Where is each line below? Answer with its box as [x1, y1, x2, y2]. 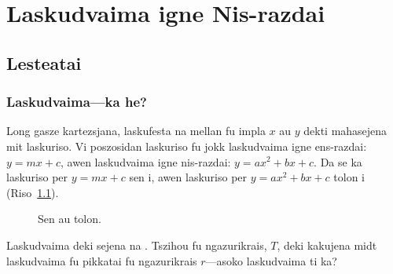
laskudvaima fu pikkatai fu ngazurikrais [6, 252, 197, 269]
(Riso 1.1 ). [6, 184, 59, 200]
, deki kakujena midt [277, 236, 377, 253]
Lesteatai [6, 50, 82, 75]
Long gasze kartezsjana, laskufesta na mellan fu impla [6, 122, 266, 139]
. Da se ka [314, 153, 362, 170]
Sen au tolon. [38, 210, 101, 227]
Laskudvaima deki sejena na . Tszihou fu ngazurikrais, [6, 236, 267, 253]
